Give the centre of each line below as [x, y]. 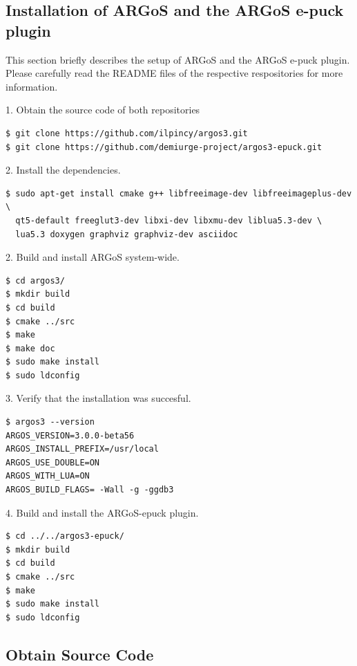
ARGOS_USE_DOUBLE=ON [53, 462]
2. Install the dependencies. [63, 170]
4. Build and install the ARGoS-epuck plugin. [102, 512]
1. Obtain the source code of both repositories [103, 110]
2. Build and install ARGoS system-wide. [93, 257]
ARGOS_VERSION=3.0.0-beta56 [70, 435]
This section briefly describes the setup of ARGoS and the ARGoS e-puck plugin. [178, 59]
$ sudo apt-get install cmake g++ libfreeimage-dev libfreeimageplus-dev [179, 193]
